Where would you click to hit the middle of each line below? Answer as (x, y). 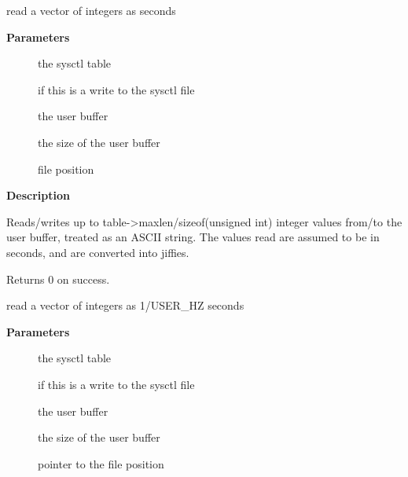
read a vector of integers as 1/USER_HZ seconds (125, 305)
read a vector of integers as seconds (91, 10)
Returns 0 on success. (58, 279)
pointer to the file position (101, 463)
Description (39, 195)
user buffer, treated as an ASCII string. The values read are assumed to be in (193, 237)
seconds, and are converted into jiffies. (98, 252)
